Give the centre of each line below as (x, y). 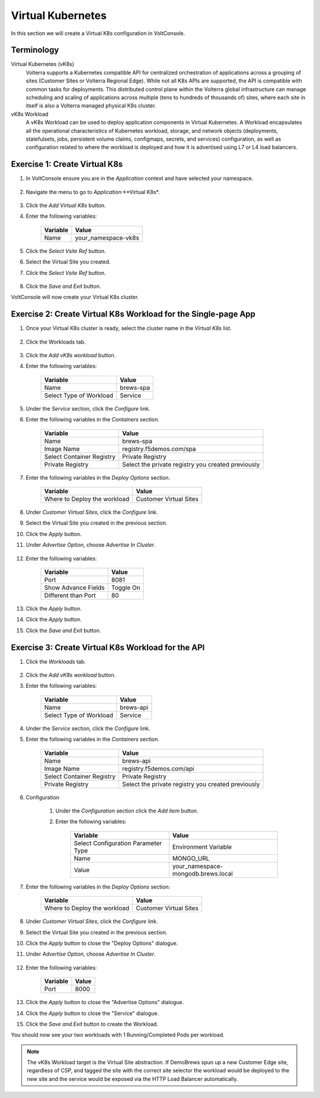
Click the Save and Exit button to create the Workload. (92, 1024)
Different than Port (70, 595)
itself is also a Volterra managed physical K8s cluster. (91, 106)
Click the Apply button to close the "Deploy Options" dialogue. (102, 943)
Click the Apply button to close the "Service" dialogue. (92, 1013)
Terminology (35, 50)
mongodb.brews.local (203, 874)
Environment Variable (202, 847)
